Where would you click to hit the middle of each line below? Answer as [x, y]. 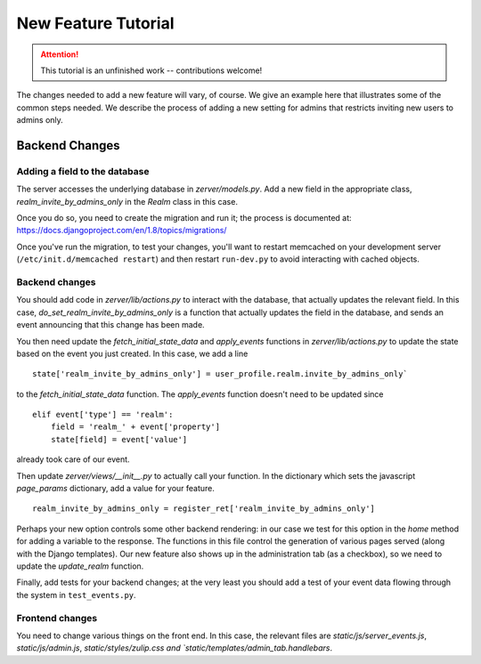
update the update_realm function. [80, 566]
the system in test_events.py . [77, 595]
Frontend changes [57, 618]
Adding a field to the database [83, 171]
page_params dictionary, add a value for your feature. [116, 489]
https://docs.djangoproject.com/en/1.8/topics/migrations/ [122, 231]
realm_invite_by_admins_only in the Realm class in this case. [127, 201]
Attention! [60, 54]
